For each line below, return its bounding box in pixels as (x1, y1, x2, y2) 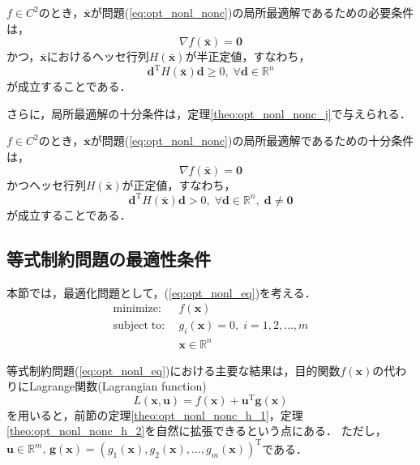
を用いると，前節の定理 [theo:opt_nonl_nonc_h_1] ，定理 (6, 406, 303, 423)
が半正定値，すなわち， (185, 48, 311, 65)
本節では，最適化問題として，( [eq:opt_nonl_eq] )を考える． (6, 284, 316, 301)
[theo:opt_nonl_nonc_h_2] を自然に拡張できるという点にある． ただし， (6, 422, 387, 439)
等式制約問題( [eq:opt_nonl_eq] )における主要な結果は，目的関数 (6, 361, 341, 378)
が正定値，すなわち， (122, 176, 236, 193)
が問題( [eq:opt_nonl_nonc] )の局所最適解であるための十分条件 (90, 132, 414, 149)
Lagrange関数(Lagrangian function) (28, 378, 207, 395)
